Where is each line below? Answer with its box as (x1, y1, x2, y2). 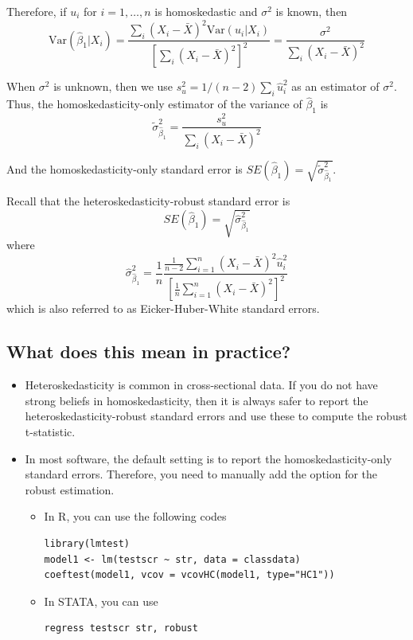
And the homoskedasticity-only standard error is (6, 160, 243, 177)
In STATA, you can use (44, 592, 158, 609)
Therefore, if (6, 3, 67, 19)
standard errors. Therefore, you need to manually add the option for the (25, 466, 378, 482)
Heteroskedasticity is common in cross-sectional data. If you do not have (25, 377, 378, 393)
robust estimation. (25, 481, 115, 498)
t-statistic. (25, 423, 76, 439)
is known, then (275, 3, 348, 19)
